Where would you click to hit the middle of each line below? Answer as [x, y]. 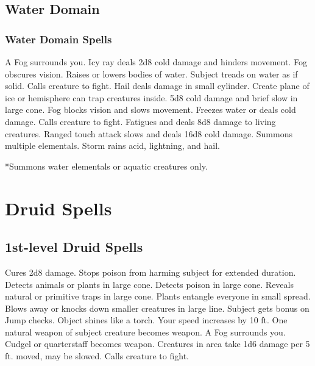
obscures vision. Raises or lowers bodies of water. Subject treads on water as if [151, 74]
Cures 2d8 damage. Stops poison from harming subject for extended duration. [150, 272]
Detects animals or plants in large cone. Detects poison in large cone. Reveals [149, 284]
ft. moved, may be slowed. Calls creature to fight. [97, 356]
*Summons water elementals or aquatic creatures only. [106, 166]
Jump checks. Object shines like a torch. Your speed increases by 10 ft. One [146, 320]
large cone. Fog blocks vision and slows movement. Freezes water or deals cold [150, 109]
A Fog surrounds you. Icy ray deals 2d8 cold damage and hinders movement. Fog [156, 62]
